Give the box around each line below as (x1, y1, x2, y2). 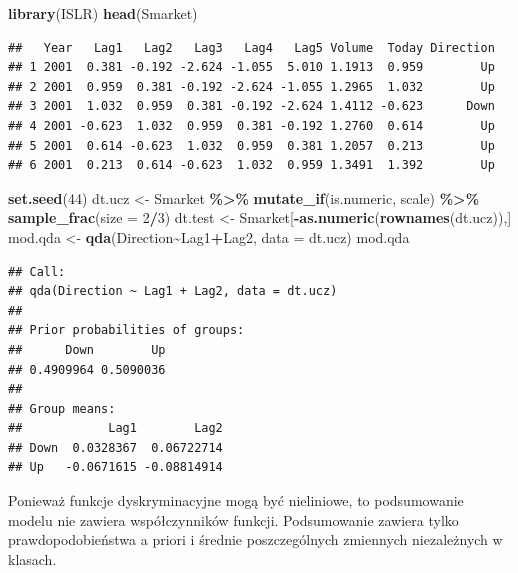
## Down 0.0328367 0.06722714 (8, 440, 223, 455)
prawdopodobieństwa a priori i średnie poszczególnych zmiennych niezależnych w (8, 529, 503, 550)
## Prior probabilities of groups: (8, 323, 245, 338)
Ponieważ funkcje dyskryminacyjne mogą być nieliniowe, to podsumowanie (8, 490, 464, 511)
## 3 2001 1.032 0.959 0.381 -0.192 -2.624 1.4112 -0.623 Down (8, 99, 495, 114)
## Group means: (8, 401, 116, 416)
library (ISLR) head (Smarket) (8, 3, 198, 23)
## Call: (8, 264, 66, 279)
